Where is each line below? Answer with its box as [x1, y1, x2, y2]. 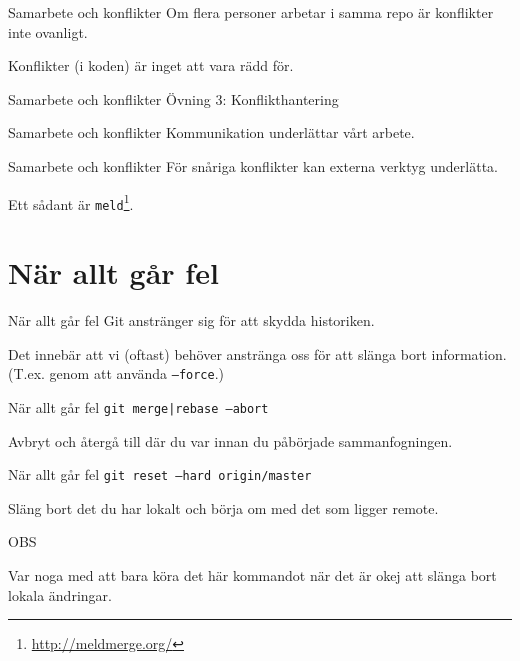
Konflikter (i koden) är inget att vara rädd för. [8, 55, 294, 76]
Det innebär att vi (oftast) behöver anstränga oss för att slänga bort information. [8, 343, 507, 364]
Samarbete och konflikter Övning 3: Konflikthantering [8, 88, 339, 109]
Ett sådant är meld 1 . [8, 190, 134, 214]
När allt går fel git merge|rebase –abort [8, 396, 269, 417]
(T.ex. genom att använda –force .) [8, 363, 225, 384]
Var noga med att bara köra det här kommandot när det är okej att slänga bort [8, 564, 497, 585]
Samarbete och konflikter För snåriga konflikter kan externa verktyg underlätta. [8, 155, 498, 176]
